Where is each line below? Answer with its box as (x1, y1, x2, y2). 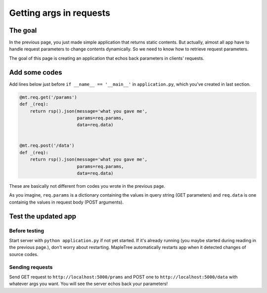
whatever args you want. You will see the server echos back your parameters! (9, 281, 168, 287)
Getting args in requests (9, 7, 111, 18)
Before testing (9, 227, 44, 234)
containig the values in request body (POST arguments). (9, 199, 124, 205)
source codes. (9, 251, 39, 257)
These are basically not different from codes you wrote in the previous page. (9, 183, 166, 189)
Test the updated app (9, 212, 77, 220)
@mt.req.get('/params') (19, 94, 78, 100)
